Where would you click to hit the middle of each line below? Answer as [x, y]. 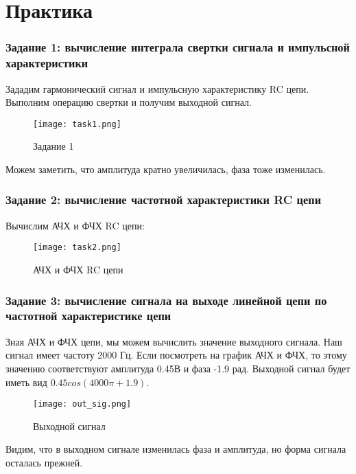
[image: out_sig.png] [82, 404]
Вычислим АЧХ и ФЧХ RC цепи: [75, 225]
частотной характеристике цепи [88, 316]
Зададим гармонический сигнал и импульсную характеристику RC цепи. [157, 88]
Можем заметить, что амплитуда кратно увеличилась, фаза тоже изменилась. [166, 169]
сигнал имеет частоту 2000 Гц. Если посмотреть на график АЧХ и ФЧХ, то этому [176, 355]
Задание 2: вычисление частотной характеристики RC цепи [164, 200]
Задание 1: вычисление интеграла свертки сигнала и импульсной [178, 47]
